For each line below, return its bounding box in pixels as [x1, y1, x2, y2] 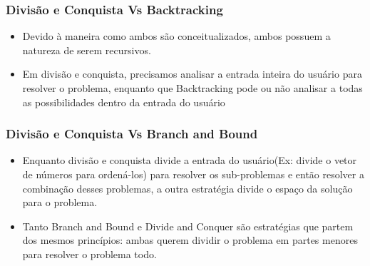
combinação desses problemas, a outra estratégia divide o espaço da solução [22, 180, 353, 195]
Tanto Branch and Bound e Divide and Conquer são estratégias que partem [22, 218, 354, 233]
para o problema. [22, 195, 98, 210]
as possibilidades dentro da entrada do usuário [22, 94, 225, 109]
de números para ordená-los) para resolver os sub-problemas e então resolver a [22, 167, 364, 181]
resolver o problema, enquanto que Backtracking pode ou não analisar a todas [22, 81, 363, 95]
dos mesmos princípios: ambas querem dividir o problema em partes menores [22, 232, 358, 247]
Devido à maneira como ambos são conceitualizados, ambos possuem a [22, 29, 331, 44]
